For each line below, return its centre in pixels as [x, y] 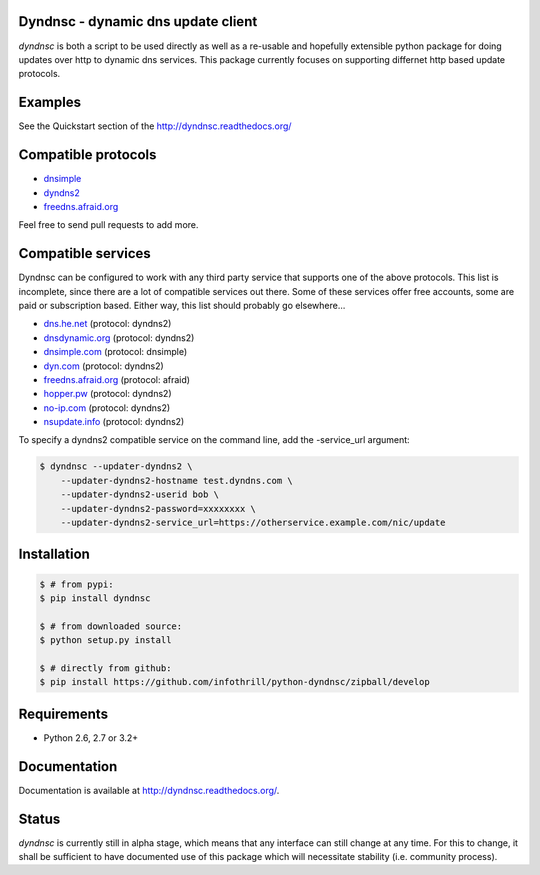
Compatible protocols [87, 155]
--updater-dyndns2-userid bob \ [140, 494]
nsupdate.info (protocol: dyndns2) [114, 422]
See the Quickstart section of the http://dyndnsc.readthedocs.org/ [155, 126]
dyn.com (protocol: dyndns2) [103, 366]
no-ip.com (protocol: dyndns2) [107, 407]
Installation [54, 554]
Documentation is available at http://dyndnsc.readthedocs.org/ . [149, 790]
